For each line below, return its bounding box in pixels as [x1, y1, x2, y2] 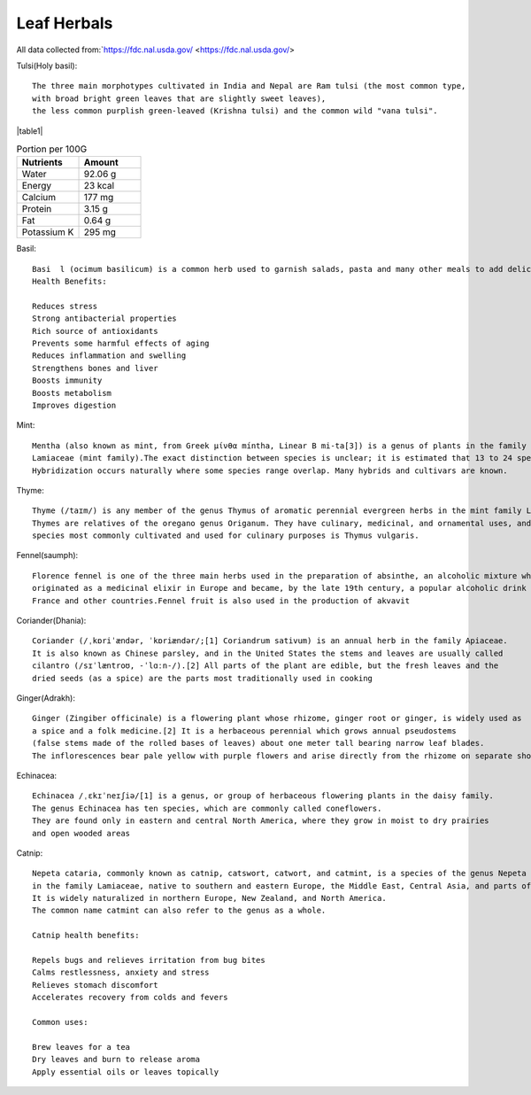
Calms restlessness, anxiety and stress [32, 967, 210, 978]
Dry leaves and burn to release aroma [32, 1054, 201, 1065]
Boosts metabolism [32, 388, 112, 398]
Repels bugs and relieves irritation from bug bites [32, 955, 265, 966]
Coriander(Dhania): [16, 616, 87, 626]
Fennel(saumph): [16, 550, 79, 561]
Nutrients [21, 156, 63, 168]
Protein [21, 203, 52, 215]
